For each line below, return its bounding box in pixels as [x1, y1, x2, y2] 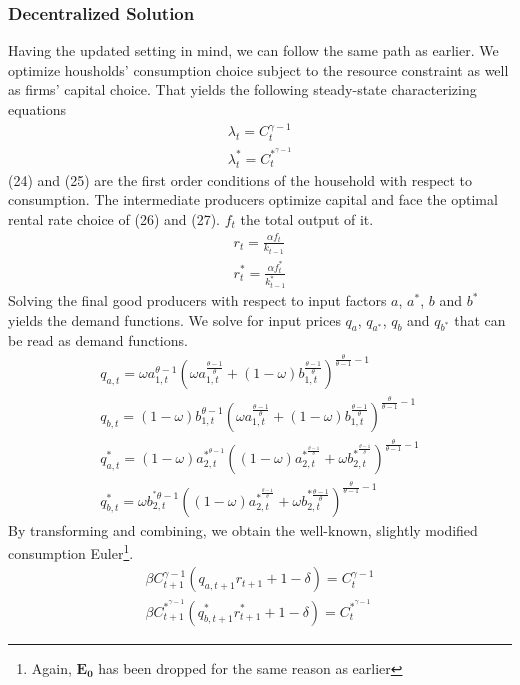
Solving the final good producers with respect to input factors [8, 290, 387, 311]
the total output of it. [240, 208, 374, 229]
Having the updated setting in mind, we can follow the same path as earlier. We [8, 40, 499, 61]
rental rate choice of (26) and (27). [8, 208, 221, 229]
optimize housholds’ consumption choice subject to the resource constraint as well [8, 59, 509, 80]
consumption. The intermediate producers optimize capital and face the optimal [8, 189, 498, 210]
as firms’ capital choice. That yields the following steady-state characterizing [8, 79, 477, 100]
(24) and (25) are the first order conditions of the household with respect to [8, 169, 473, 190]
